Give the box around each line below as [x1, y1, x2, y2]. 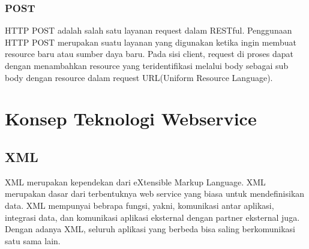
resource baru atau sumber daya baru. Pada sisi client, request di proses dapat [5, 47, 293, 60]
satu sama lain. [5, 234, 61, 247]
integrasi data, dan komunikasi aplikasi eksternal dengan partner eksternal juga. [5, 211, 300, 223]
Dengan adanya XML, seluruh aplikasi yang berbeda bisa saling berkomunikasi [5, 223, 295, 235]
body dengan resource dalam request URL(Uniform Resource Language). [5, 71, 273, 83]
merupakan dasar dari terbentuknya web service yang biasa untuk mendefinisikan [5, 187, 305, 200]
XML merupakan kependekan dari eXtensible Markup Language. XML [5, 175, 266, 188]
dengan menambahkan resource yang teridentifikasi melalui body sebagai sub [5, 59, 289, 71]
